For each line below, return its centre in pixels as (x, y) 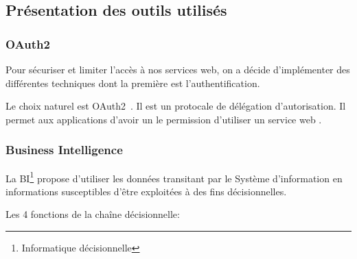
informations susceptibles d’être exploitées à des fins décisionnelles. (146, 191)
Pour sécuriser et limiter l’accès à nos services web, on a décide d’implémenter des (178, 69)
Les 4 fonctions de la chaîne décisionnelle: (93, 214)
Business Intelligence (64, 150)
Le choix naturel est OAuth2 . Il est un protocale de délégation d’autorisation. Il (176, 106)
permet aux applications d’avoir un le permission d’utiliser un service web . (164, 119)
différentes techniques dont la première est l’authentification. (133, 83)
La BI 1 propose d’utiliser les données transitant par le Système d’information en (174, 177)
